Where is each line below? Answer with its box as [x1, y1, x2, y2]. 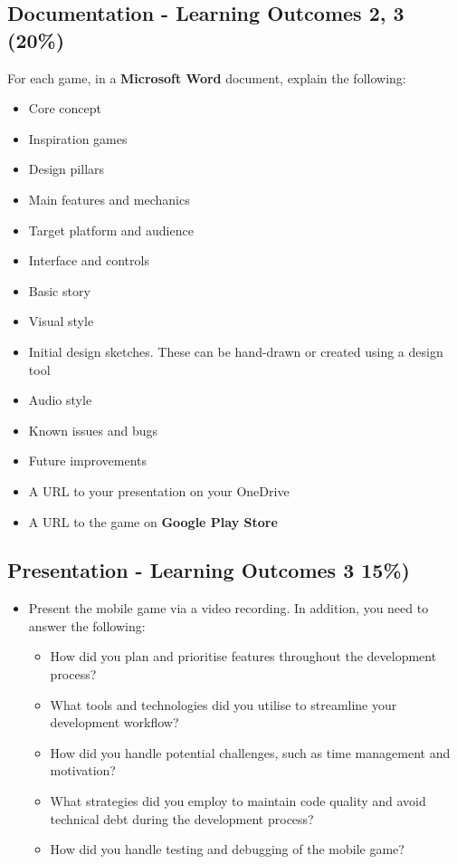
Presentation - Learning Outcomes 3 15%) [7, 556, 410, 584]
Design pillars [28, 159, 105, 178]
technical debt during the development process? [50, 809, 314, 828]
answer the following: [28, 616, 146, 635]
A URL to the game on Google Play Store [28, 512, 278, 531]
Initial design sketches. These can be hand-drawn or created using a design [28, 341, 443, 360]
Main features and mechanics [28, 189, 190, 208]
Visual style [28, 312, 94, 331]
